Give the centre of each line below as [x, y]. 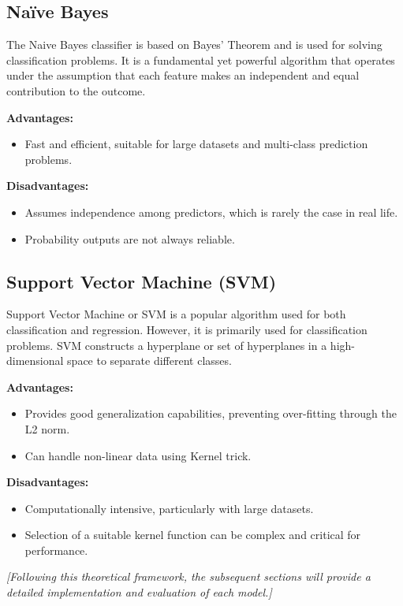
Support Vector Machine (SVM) [142, 281]
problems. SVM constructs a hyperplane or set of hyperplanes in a [167, 345]
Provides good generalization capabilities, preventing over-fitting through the [211, 413]
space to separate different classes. [149, 361]
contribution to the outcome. [76, 90]
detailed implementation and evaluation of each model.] [139, 592]
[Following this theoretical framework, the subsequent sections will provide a [188, 576]
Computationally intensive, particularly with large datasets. [169, 508]
